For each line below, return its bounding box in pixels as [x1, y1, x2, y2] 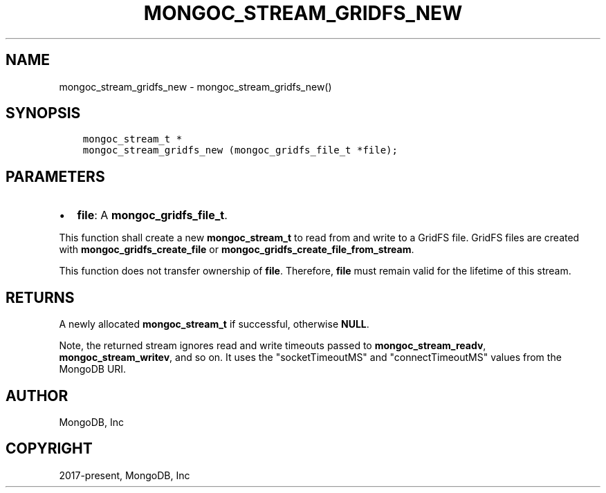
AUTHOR [6, 387, 68, 404]
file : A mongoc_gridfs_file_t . [77, 208, 228, 223]
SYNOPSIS [6, 104, 81, 122]
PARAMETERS [6, 167, 105, 185]
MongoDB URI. [59, 363, 127, 375]
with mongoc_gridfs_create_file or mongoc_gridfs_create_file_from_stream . [59, 243, 414, 256]
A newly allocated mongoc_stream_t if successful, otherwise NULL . [59, 318, 369, 331]
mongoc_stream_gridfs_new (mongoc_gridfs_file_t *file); [82, 145, 398, 156]
